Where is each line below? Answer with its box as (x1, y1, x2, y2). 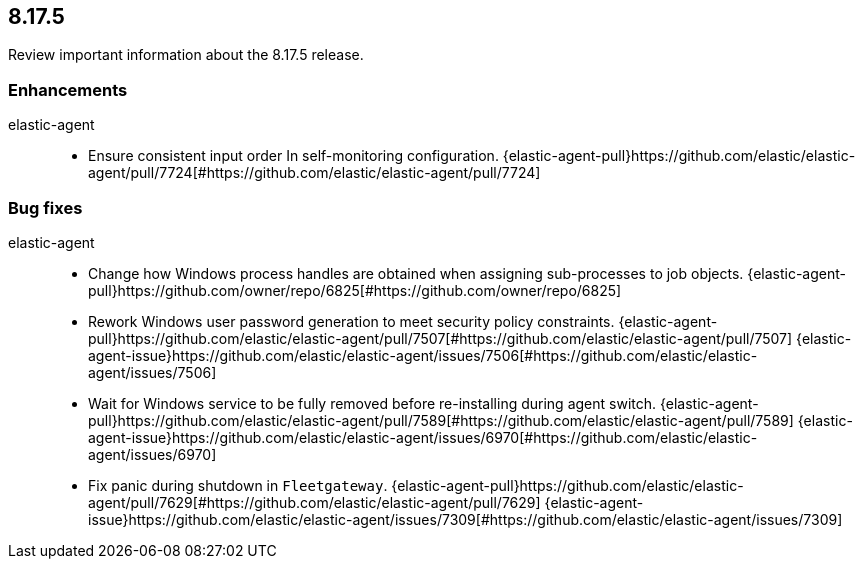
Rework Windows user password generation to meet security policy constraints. (88, 312, 615, 330)
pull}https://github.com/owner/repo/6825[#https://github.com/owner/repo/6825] (88, 281, 622, 299)
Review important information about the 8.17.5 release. (8, 46, 364, 64)
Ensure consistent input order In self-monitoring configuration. (88, 147, 499, 165)
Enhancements (8, 79, 128, 100)
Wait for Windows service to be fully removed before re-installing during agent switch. (88, 394, 657, 412)
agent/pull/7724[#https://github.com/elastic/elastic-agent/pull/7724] (88, 164, 541, 182)
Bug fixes (8, 197, 83, 218)
